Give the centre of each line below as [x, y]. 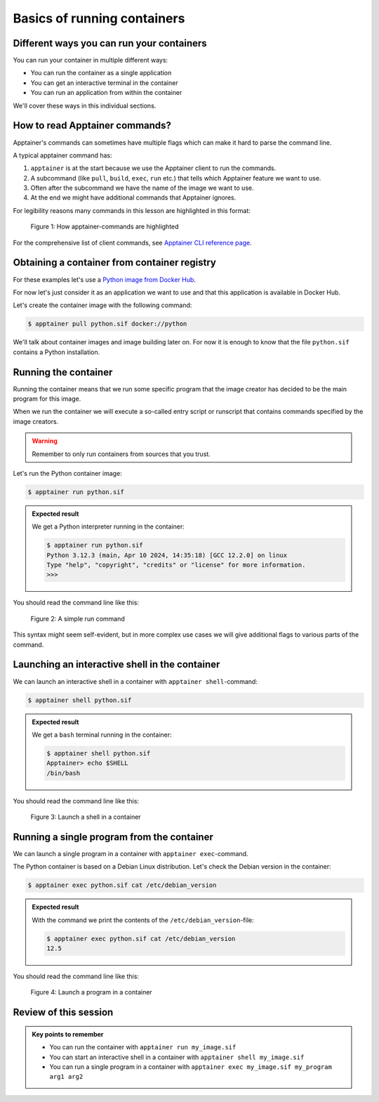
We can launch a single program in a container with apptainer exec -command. [131, 853]
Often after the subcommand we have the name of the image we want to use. [142, 188]
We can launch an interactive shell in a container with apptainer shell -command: [135, 681]
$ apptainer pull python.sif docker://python [107, 324]
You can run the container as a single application [101, 73]
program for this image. [47, 398]
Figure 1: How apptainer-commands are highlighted [105, 227]
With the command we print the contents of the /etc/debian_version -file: [143, 920]
